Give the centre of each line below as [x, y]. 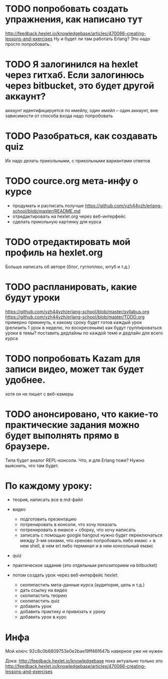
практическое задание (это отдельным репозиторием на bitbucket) [85, 565]
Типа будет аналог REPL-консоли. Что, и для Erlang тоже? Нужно [75, 460]
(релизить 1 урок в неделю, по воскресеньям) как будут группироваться [83, 327]
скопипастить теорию [43, 596]
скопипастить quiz [40, 601]
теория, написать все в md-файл [48, 500]
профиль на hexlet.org [54, 252]
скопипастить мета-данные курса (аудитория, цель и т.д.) [82, 585]
